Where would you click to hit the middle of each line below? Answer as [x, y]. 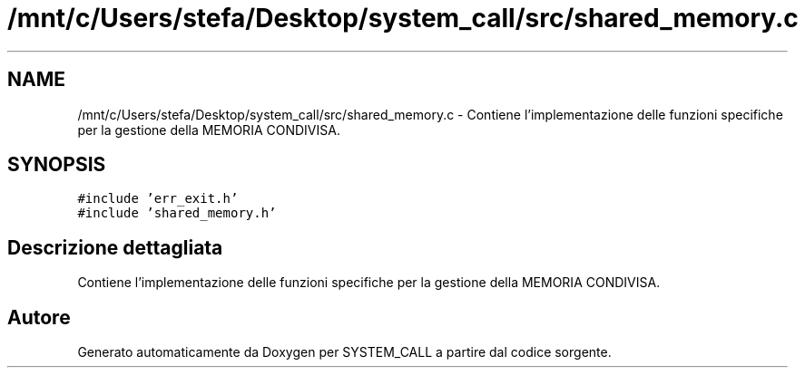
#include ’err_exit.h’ [158, 199]
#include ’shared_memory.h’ [177, 213]
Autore [39, 317]
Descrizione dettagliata [115, 247]
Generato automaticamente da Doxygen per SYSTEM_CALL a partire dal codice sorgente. [344, 352]
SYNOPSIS [57, 165]
